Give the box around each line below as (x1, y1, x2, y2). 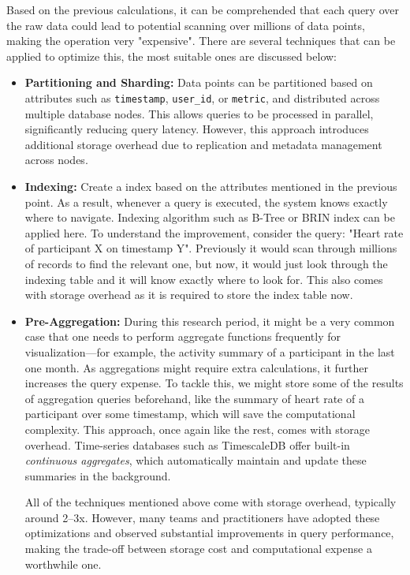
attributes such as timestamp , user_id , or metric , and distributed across (24, 89, 380, 106)
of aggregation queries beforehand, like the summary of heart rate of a (24, 390, 364, 406)
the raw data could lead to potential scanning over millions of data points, (6, 17, 365, 33)
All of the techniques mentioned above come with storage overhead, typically (24, 494, 397, 510)
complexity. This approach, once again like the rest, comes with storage (24, 420, 370, 437)
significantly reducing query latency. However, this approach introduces (24, 121, 369, 137)
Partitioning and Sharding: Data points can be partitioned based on (24, 74, 373, 91)
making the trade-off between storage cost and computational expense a (24, 540, 372, 557)
